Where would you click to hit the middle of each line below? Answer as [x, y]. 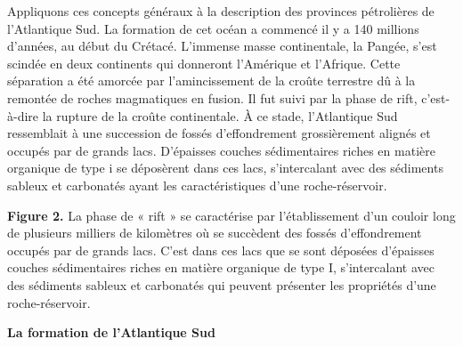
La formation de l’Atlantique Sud [111, 332]
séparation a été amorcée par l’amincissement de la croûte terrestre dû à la [211, 81]
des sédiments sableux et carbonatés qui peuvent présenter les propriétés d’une [222, 284]
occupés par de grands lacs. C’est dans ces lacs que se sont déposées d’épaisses [221, 250]
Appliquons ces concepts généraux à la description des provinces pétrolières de [221, 11]
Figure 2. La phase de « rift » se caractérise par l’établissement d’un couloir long [231, 215]
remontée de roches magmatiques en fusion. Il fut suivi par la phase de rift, [212, 97]
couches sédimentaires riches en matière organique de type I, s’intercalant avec [221, 267]
